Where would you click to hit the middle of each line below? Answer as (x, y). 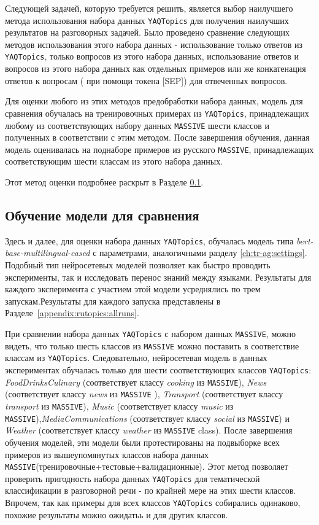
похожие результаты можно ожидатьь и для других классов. (117, 514)
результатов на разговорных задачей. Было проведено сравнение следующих (147, 32)
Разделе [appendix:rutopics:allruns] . (72, 313)
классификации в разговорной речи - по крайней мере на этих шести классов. (151, 490)
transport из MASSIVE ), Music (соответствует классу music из (119, 406)
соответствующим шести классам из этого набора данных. (114, 161)
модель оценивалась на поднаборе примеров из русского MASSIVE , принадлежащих (159, 149)
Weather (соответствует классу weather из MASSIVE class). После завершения (149, 430)
